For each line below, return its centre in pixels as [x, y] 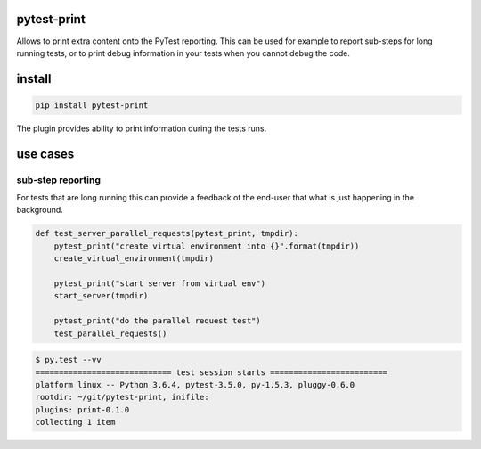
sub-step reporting [59, 180]
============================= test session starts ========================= [211, 372]
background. [40, 210]
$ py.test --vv [68, 360]
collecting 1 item [75, 422]
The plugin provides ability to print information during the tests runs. [142, 128]
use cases [45, 154]
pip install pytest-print [92, 105]
